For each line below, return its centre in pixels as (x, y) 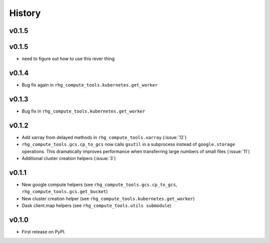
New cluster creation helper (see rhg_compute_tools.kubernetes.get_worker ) (108, 198)
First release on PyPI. (44, 231)
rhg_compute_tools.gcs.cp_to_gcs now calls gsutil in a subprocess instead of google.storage (128, 144)
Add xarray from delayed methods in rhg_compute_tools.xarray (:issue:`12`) (104, 137)
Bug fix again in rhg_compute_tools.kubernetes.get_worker (90, 84)
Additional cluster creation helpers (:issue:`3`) (69, 158)
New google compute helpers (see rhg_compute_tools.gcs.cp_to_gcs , (99, 184)
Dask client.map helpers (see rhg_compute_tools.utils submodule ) (97, 205)
